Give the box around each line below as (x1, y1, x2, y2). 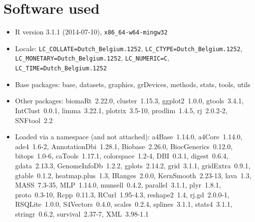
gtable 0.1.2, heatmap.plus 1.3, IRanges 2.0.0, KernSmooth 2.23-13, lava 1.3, (15, 170, 252, 180)
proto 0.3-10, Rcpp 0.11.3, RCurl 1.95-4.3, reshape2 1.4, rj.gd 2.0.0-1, (15, 189, 229, 199)
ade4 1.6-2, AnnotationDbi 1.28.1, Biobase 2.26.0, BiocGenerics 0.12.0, (15, 141, 233, 151)
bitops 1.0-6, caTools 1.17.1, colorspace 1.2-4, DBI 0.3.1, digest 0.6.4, (15, 151, 228, 161)
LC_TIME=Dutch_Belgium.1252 (15, 65, 107, 72)
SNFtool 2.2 (15, 115, 53, 125)
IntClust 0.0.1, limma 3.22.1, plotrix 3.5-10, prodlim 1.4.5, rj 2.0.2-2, (15, 105, 227, 115)
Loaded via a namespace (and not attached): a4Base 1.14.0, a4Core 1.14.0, (15, 131, 243, 142)
